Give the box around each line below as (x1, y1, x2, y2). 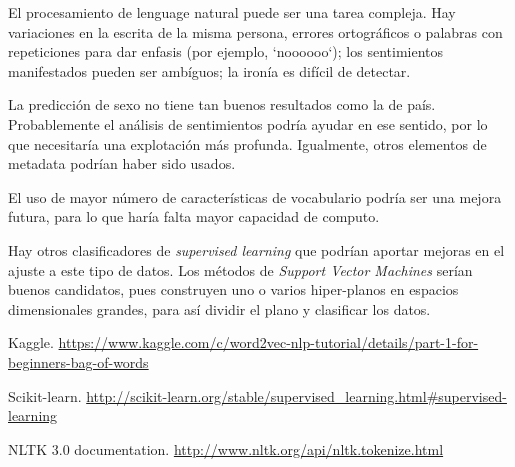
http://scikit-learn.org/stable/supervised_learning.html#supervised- (86, 385, 507, 406)
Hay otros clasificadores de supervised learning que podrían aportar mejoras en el (8, 239, 505, 260)
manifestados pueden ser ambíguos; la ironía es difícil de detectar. (8, 60, 411, 81)
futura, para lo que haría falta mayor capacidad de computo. (8, 206, 380, 227)
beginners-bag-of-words (8, 351, 149, 372)
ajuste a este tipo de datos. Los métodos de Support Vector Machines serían (8, 259, 473, 280)
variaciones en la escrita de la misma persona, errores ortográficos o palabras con (8, 21, 503, 42)
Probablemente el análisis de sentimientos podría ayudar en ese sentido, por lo (8, 113, 488, 134)
